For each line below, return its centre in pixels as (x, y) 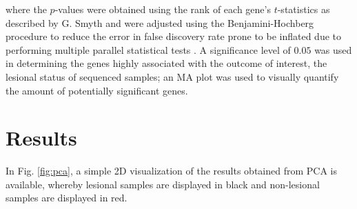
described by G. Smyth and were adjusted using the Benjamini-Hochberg (160, 22)
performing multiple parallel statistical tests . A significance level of (148, 49)
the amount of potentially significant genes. (97, 90)
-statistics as (304, 9)
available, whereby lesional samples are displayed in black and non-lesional (163, 184)
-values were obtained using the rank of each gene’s (163, 9)
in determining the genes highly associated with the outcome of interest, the (166, 63)
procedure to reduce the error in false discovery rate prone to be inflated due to (174, 36)
